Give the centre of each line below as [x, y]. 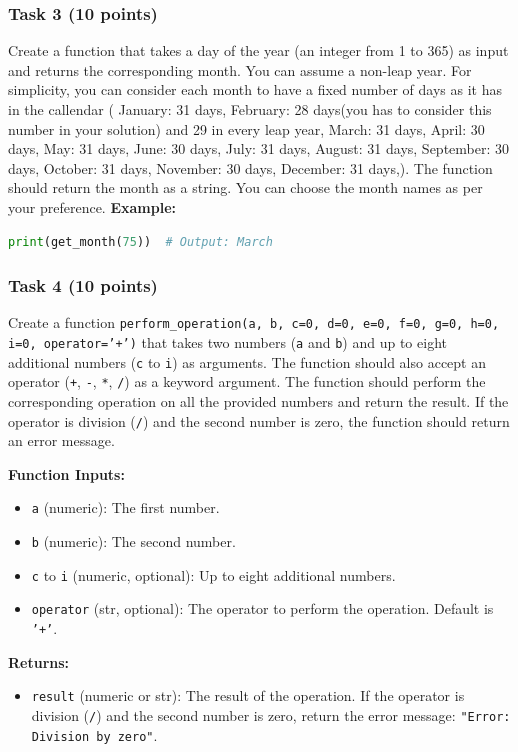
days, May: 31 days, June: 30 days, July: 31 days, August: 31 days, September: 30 [259, 148]
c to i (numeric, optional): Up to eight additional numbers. [213, 574]
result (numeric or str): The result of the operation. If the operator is [248, 695]
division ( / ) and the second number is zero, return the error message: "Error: [271, 714]
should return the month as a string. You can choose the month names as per [245, 187]
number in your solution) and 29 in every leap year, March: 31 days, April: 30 [246, 128]
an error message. [61, 440]
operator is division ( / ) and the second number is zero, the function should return [259, 420]
